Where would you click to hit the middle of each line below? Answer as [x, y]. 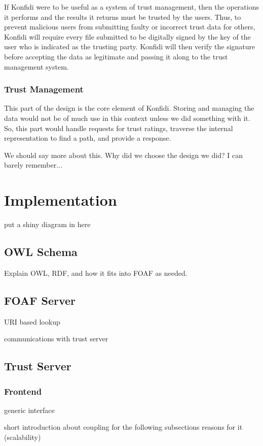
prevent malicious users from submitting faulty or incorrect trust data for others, [130, 27]
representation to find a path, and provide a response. [88, 138]
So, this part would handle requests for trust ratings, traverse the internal [119, 128]
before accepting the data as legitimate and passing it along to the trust [116, 56]
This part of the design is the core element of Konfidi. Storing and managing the [129, 108]
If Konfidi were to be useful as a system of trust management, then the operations [131, 7]
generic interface [29, 410]
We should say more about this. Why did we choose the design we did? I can [123, 155]
